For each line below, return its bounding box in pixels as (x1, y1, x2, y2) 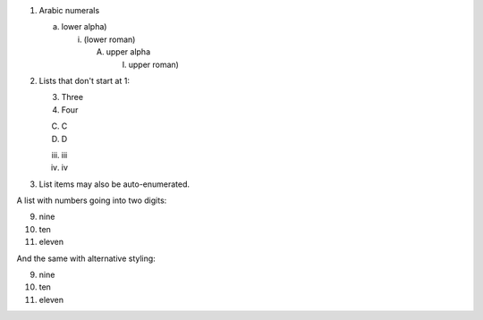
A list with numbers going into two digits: (16, 195, 167, 206)
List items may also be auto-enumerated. (38, 179, 191, 189)
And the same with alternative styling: (16, 253, 156, 264)
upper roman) (128, 59, 179, 70)
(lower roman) (83, 34, 136, 45)
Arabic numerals (38, 5, 100, 15)
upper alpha (106, 46, 151, 57)
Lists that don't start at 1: (38, 75, 130, 86)
